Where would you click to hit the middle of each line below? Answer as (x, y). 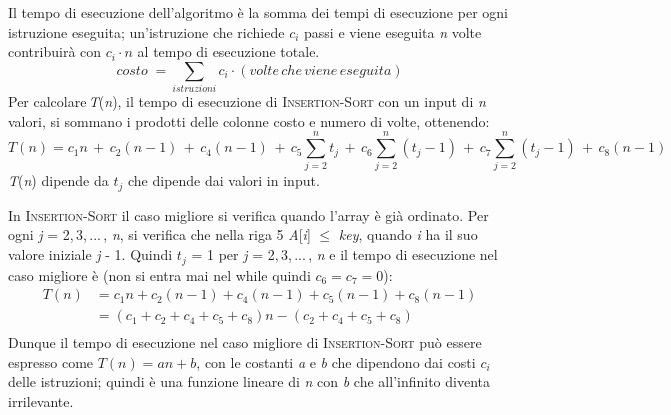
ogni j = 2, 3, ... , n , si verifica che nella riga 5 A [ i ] (159, 234)
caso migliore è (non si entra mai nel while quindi (159, 274)
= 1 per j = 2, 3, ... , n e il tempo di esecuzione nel (344, 254)
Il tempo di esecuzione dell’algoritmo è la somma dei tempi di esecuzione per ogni (258, 12)
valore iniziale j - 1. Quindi (90, 254)
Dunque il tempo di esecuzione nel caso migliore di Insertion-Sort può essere (245, 342)
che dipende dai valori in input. (223, 180)
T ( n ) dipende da (58, 180)
